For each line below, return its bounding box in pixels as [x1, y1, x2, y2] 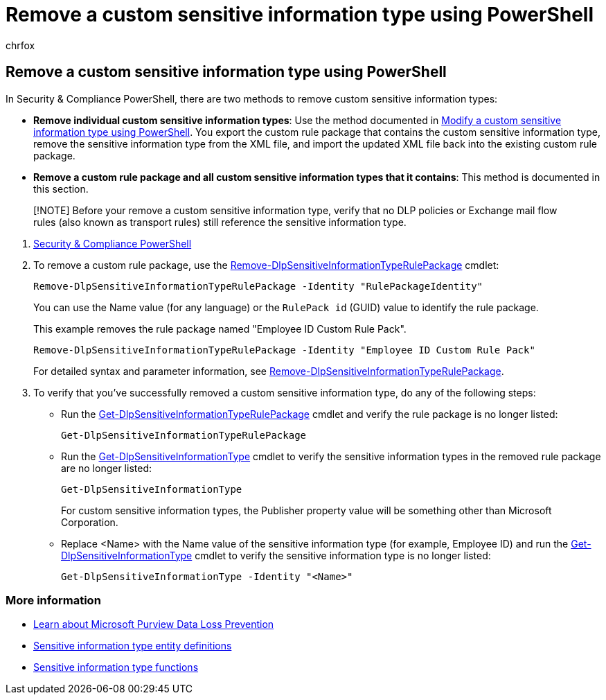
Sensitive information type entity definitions [33, 640, 232, 652]
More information [6, 593, 101, 607]
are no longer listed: [61, 462, 152, 474]
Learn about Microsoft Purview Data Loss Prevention [33, 618, 274, 631]
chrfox [6, 39, 35, 51]
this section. [33, 182, 89, 195]
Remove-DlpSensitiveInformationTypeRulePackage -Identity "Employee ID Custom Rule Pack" [33, 344, 535, 356]
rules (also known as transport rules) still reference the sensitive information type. [33, 216, 407, 228]
